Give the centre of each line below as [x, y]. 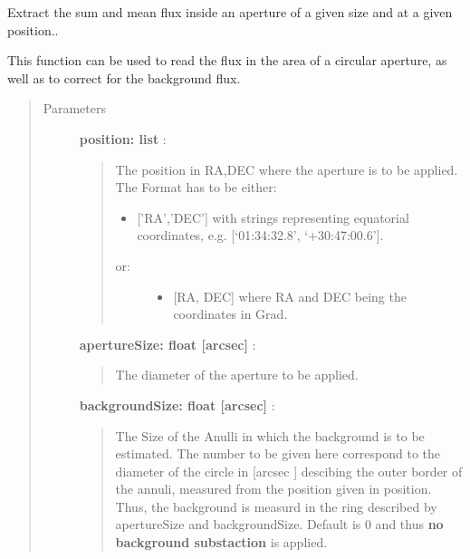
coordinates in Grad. [230, 314]
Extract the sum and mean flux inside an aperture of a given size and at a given [230, 12]
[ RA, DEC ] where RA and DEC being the [290, 296]
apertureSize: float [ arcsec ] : [168, 344]
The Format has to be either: [196, 187]
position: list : [123, 138]
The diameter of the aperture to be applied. [237, 375]
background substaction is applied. [221, 542]
